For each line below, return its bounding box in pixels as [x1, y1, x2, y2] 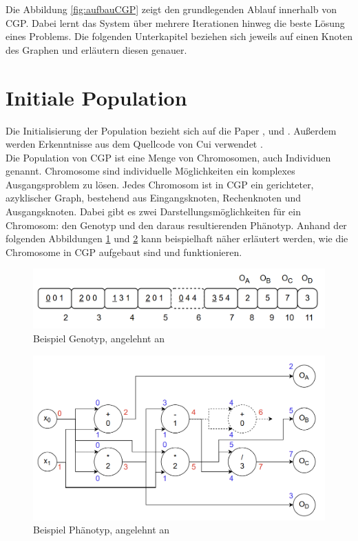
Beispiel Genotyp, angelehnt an [33, 331, 165, 345]
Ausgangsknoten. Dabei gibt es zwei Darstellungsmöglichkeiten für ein [6, 204, 302, 219]
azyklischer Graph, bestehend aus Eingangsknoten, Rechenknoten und [6, 190, 302, 205]
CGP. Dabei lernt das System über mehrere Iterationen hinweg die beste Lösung [6, 15, 345, 30]
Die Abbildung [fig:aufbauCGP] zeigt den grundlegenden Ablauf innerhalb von [6, 2, 337, 16]
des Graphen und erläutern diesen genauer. [6, 42, 187, 57]
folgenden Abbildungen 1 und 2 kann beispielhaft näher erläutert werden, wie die [6, 231, 348, 246]
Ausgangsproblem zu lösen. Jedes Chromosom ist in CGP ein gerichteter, [6, 177, 314, 191]
